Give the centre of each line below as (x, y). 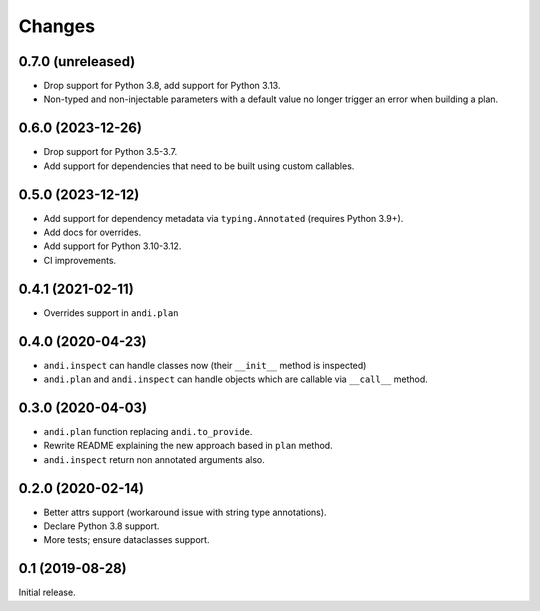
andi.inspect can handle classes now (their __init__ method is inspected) (205, 365)
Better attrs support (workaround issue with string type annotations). (185, 512)
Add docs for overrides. (92, 232)
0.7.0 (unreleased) (77, 61)
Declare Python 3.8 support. (101, 526)
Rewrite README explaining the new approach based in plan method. (188, 446)
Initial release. (47, 592)
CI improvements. (80, 260)
